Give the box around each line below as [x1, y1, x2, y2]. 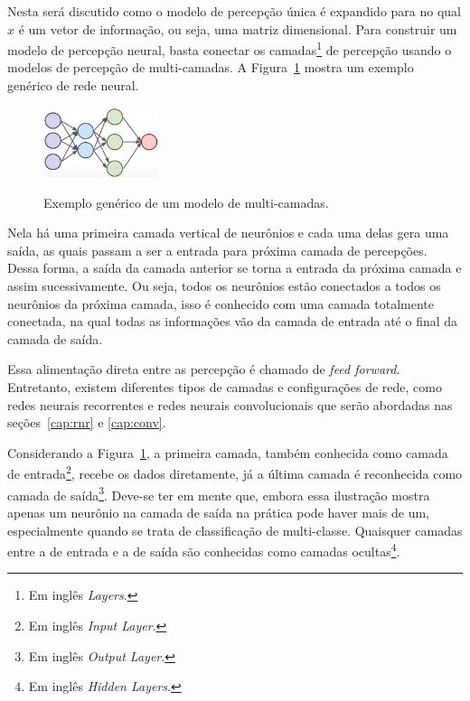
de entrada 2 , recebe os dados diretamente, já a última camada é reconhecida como [7, 462, 463, 483]
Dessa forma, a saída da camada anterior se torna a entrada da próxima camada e [7, 258, 462, 277]
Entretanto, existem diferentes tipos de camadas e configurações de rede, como [7, 378, 442, 397]
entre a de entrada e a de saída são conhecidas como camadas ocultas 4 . [7, 539, 400, 560]
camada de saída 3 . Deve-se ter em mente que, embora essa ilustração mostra [7, 482, 430, 504]
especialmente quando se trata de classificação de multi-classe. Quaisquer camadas [7, 520, 463, 539]
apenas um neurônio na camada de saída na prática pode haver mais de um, [7, 502, 430, 521]
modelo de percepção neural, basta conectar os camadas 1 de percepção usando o [7, 38, 452, 59]
